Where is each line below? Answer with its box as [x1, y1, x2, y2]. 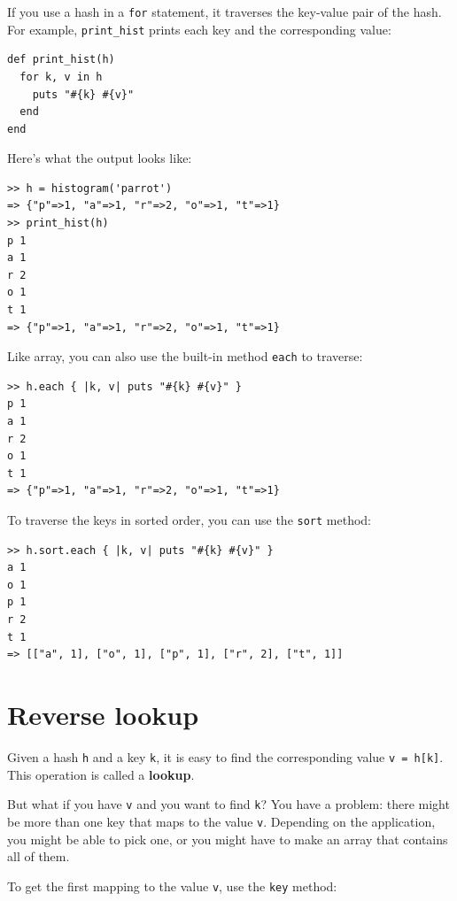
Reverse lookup [7, 697, 199, 733]
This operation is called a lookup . [7, 765, 195, 783]
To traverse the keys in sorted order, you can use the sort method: [7, 511, 371, 529]
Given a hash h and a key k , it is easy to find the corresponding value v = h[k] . [7, 747, 444, 766]
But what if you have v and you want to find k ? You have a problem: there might [7, 795, 450, 813]
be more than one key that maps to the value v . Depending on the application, [7, 812, 436, 830]
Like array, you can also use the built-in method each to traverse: [7, 347, 363, 366]
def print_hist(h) [7, 53, 115, 66]
